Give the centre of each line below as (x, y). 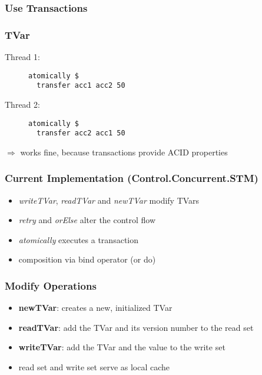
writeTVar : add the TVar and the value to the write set (122, 347)
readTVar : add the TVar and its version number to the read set (136, 327)
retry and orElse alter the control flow (87, 220)
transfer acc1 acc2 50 (81, 86)
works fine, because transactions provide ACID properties (124, 152)
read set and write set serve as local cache (94, 367)
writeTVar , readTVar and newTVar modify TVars (109, 200)
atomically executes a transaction (78, 239)
